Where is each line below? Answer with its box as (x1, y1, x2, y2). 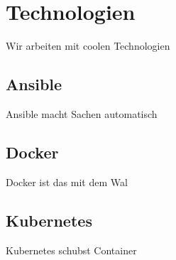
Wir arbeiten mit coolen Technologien (6, 38, 170, 53)
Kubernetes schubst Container (6, 242, 137, 257)
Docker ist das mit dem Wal (6, 174, 128, 189)
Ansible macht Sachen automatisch (6, 106, 158, 121)
